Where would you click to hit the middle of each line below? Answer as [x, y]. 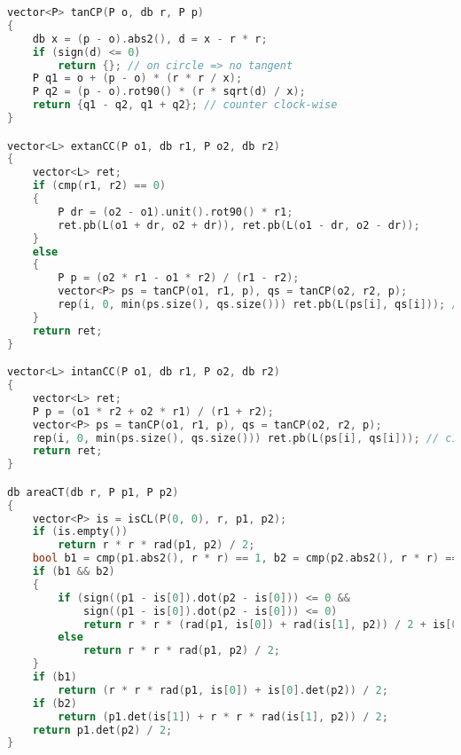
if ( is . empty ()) [80, 532]
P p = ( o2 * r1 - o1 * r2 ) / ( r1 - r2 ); [179, 278]
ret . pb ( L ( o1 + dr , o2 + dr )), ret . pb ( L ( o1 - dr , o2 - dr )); [239, 225]
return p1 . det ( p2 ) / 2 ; [102, 730]
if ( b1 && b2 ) [74, 572]
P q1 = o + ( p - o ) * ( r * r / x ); [137, 79]
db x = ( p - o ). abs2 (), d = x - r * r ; [150, 39]
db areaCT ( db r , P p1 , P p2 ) [93, 492]
